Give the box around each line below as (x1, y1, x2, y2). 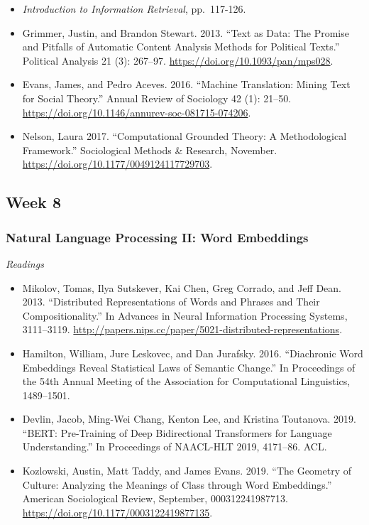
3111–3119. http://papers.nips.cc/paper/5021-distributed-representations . (22, 322, 343, 337)
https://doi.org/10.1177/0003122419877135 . (22, 504, 213, 519)
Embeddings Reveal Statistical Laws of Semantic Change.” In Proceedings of (22, 359, 356, 374)
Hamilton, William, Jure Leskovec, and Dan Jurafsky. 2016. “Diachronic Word (22, 345, 363, 360)
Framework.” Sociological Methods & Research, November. (22, 142, 277, 157)
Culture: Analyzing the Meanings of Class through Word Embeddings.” (22, 477, 332, 492)
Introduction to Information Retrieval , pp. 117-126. (22, 1, 246, 16)
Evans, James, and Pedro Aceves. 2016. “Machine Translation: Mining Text (22, 77, 351, 92)
